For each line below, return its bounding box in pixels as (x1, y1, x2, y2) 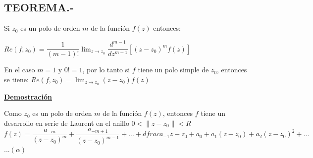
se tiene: (4, 74, 29, 84)
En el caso (4, 64, 35, 75)
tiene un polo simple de (138, 64, 209, 75)
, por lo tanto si (82, 64, 130, 75)
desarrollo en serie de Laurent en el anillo (4, 118, 129, 128)
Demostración (4, 91, 52, 102)
